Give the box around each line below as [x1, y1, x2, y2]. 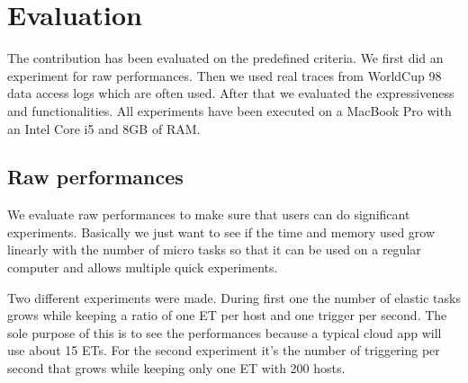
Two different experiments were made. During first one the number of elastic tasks [7, 288, 461, 307]
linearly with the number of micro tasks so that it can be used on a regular [7, 240, 421, 259]
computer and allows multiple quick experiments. [7, 258, 278, 277]
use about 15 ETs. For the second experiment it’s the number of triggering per [7, 341, 440, 360]
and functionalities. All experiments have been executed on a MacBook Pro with [7, 101, 452, 120]
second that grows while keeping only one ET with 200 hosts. [7, 359, 346, 378]
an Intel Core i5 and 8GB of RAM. [7, 119, 201, 138]
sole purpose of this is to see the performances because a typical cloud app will [7, 323, 442, 342]
